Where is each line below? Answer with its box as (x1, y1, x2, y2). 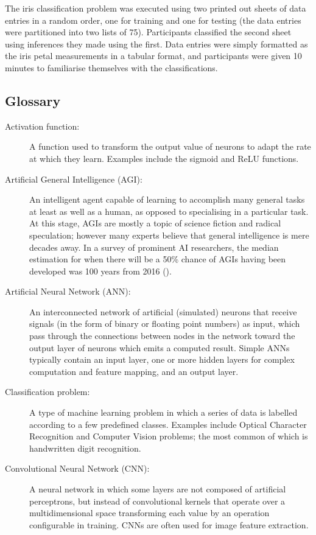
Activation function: (5, 119, 80, 132)
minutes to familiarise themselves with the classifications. (5, 61, 218, 74)
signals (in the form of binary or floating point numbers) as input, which (29, 317, 300, 330)
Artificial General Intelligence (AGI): (5, 172, 142, 185)
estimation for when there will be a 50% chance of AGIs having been (29, 253, 286, 265)
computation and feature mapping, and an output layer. (29, 365, 239, 377)
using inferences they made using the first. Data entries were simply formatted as (5, 37, 308, 50)
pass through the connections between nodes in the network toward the (29, 329, 295, 342)
